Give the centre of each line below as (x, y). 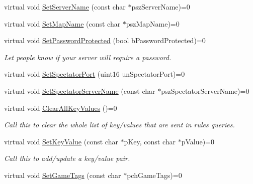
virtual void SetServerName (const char (65, 7)
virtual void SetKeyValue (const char (61, 141)
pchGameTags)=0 (154, 175)
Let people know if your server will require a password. (88, 57)
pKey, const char (150, 141)
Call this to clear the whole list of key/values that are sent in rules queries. (119, 125)
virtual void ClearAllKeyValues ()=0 (61, 108)
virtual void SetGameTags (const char (63, 175)
